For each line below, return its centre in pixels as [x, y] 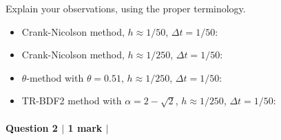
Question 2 [32, 127]
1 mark [85, 127]
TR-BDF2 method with [72, 101]
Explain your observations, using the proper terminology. [126, 8]
